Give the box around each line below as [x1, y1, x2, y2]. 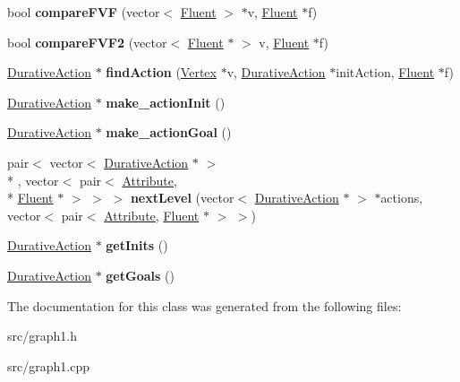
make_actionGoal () [106, 123, 232, 142]
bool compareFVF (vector [7, 3, 160, 21]
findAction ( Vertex [106, 63, 217, 82]
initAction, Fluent [336, 63, 435, 82]
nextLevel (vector [130, 188, 234, 207]
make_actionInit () [106, 92, 226, 111]
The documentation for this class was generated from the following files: [7, 296, 402, 315]
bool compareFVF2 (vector [7, 32, 167, 51]
